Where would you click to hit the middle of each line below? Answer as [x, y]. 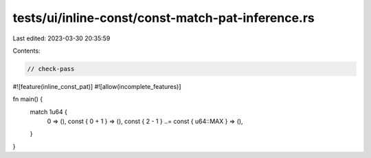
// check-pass [51, 69]
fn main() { [28, 99]
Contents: [26, 51]
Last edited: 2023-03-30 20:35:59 [61, 38]
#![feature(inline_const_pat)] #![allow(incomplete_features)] [97, 86]
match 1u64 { [49, 111]
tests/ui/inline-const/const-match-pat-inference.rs [164, 18]
